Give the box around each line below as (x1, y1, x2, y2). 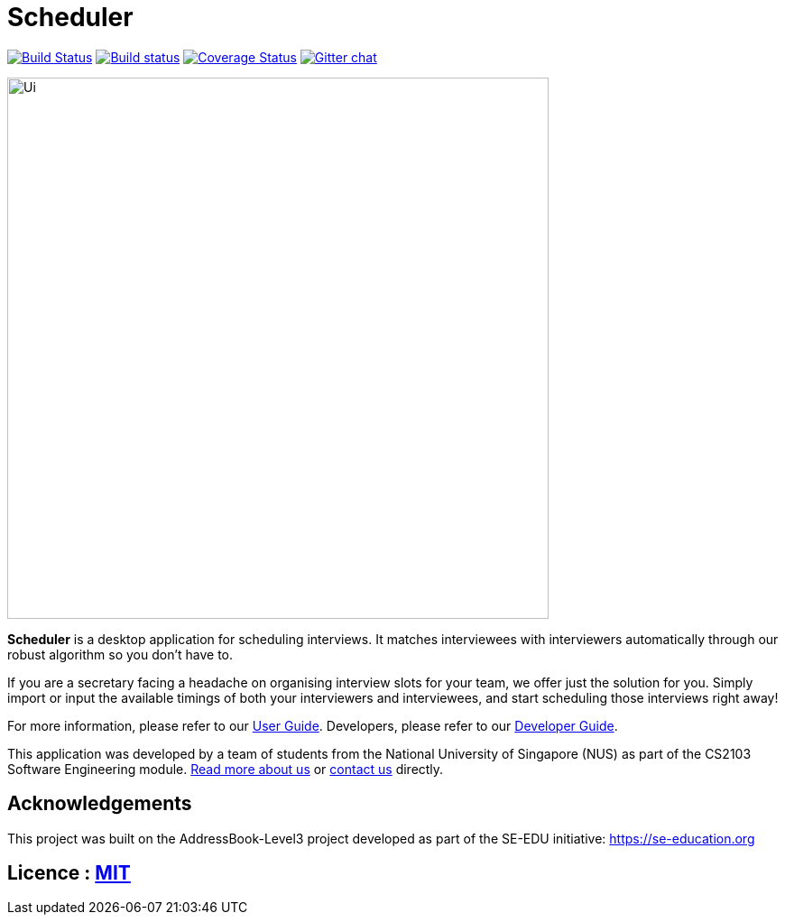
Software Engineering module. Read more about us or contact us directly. (7, 761, 444, 777)
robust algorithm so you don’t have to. (7, 646, 234, 662)
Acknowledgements (7, 792, 192, 816)
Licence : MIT (7, 862, 131, 885)
